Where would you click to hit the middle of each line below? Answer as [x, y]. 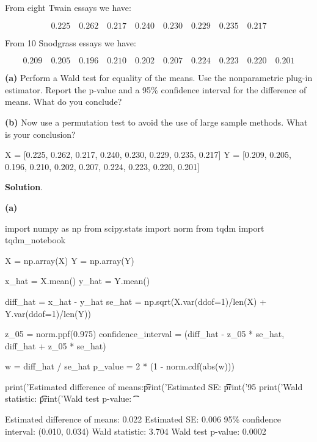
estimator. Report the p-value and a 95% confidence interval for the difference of [156, 89]
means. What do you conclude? [64, 102]
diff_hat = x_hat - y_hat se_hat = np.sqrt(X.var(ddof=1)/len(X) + [136, 301]
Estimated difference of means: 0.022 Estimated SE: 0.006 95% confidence [143, 419]
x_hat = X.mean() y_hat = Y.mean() [78, 281]
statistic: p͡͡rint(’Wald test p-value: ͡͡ [69, 398]
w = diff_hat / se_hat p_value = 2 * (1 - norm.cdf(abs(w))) [120, 366]
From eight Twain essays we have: [68, 7]
